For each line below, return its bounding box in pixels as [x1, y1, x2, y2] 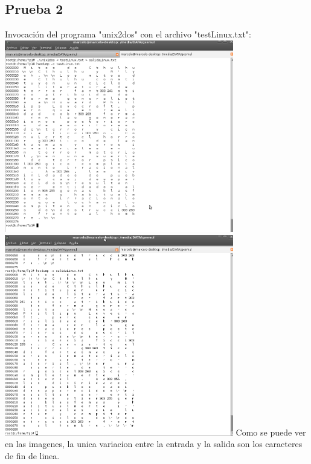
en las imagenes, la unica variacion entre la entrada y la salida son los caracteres [5, 437, 303, 450]
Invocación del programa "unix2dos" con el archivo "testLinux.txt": [5, 28, 251, 40]
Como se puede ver [236, 425, 306, 438]
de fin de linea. [5, 449, 60, 462]
